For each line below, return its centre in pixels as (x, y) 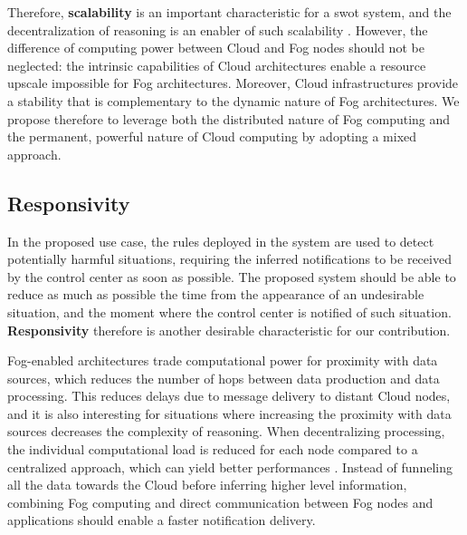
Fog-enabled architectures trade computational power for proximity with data (223, 360)
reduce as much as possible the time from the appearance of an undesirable (216, 294)
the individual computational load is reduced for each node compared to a (213, 449)
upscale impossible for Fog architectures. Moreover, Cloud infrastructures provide (233, 83)
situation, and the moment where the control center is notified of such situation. (229, 311)
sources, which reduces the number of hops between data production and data (224, 378)
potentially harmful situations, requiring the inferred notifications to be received (229, 259)
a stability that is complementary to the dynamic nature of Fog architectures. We (233, 100)
